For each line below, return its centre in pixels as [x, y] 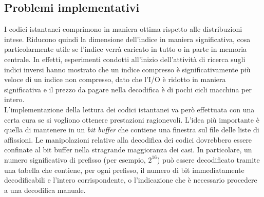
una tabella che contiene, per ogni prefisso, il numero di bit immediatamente [124, 170]
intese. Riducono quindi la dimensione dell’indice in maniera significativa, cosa [127, 39]
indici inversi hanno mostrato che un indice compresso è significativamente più [127, 69]
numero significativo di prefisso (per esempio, [75, 159]
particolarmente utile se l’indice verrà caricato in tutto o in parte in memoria [126, 49]
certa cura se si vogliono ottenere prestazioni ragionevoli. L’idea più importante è [132, 119]
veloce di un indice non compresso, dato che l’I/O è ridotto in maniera [115, 79]
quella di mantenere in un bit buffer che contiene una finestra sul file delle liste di [132, 130]
